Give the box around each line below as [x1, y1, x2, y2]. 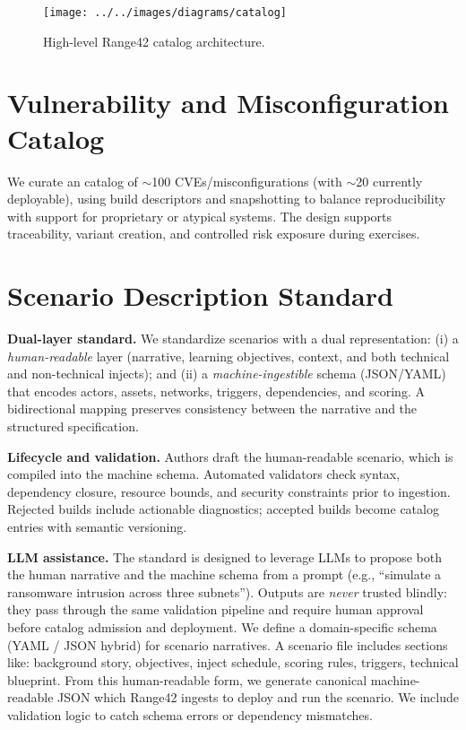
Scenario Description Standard [7, 277, 393, 314]
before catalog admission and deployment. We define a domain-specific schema [7, 617, 437, 636]
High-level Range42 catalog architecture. [43, 31, 265, 50]
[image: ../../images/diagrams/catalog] [43, 6, 288, 19]
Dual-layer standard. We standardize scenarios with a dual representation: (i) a [7, 329, 459, 348]
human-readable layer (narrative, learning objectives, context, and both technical [7, 346, 450, 365]
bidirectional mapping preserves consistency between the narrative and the [7, 399, 418, 418]
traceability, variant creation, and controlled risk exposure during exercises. [7, 224, 420, 243]
